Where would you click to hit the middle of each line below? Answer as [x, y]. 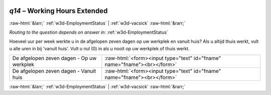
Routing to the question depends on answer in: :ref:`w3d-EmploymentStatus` [89, 32]
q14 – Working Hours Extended [58, 11]
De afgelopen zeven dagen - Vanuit [54, 71]
